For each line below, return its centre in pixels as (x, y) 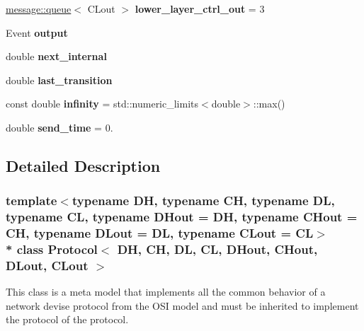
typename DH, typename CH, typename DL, (203, 201)
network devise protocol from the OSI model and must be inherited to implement (182, 305)
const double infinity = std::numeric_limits (102, 104)
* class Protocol (52, 249)
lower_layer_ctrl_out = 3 (200, 8)
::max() (269, 104)
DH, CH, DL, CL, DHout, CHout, (217, 249)
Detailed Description (83, 165)
